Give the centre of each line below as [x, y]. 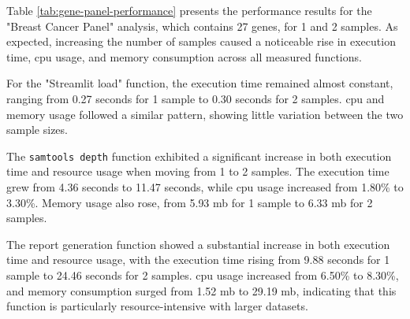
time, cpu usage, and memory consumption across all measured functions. [184, 56]
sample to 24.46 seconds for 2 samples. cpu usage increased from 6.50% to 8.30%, [203, 274]
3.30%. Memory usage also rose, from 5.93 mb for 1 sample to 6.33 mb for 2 [190, 202]
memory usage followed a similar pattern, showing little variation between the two [205, 114]
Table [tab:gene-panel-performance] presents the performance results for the [189, 10]
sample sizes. [37, 130]
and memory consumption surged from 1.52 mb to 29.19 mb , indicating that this [201, 290]
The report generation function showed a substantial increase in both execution [198, 244]
